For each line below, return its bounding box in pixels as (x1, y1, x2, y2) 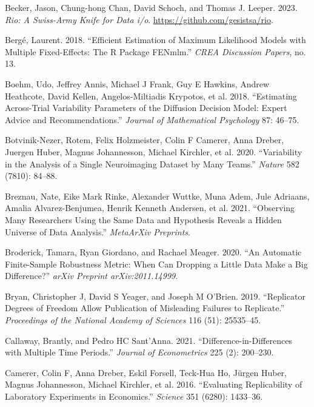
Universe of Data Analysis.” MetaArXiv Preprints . (5, 225, 190, 238)
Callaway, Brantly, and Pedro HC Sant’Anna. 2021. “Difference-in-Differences (5, 334, 292, 346)
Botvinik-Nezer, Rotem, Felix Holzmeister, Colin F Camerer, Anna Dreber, (5, 133, 284, 146)
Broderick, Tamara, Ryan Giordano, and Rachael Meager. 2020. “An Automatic (5, 246, 302, 258)
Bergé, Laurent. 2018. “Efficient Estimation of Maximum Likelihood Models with (5, 33, 306, 46)
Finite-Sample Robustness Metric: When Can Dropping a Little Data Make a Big (5, 257, 308, 270)
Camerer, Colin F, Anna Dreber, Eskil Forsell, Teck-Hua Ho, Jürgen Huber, (5, 366, 287, 378)
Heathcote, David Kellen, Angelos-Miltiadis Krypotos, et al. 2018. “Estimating (5, 89, 297, 102)
